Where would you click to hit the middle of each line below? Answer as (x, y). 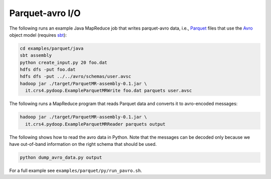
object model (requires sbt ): (38, 35)
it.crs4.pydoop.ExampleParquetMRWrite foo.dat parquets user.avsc (109, 91)
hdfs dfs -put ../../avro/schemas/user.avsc (76, 76)
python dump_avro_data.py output (61, 157)
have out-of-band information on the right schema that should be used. (83, 144)
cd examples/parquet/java (52, 48)
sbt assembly (36, 56)
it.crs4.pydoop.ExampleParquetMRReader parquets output (95, 124)
